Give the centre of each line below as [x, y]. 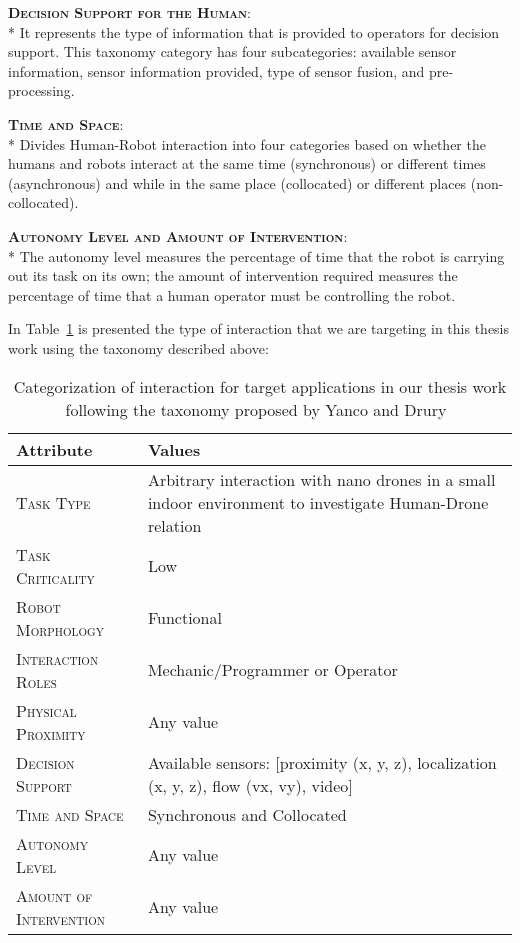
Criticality [55, 577]
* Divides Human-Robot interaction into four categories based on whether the [247, 143]
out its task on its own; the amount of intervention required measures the [233, 275]
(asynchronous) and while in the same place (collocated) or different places [237, 182]
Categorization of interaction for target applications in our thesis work [260, 386]
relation [174, 525]
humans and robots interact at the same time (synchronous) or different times [247, 163]
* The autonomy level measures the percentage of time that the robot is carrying [256, 255]
